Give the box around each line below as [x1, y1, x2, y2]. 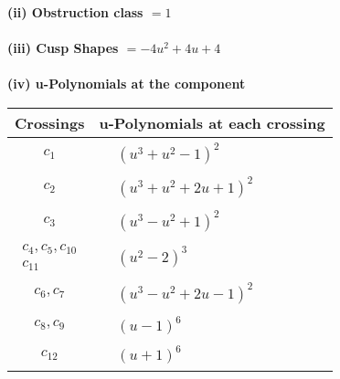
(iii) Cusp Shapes [7, 38, 119, 58]
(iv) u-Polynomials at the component [7, 74, 246, 93]
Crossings [15, 111, 85, 133]
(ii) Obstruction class [7, 3, 143, 21]
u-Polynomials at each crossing [99, 111, 325, 133]
